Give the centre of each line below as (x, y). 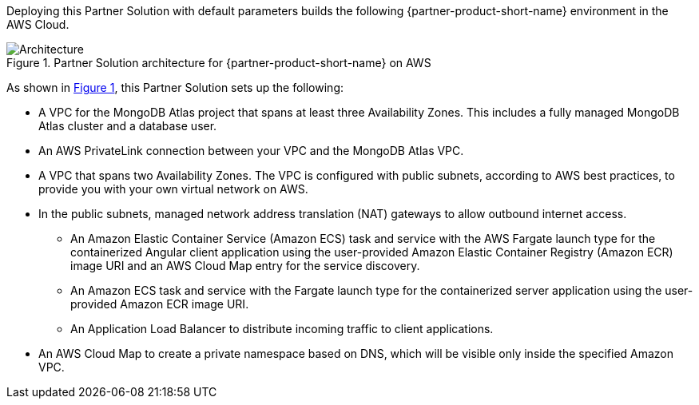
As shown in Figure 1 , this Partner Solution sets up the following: (175, 87)
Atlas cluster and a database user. (128, 126)
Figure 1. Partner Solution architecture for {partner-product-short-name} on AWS (219, 63)
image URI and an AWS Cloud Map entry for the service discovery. (245, 266)
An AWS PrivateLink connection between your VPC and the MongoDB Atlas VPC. (251, 151)
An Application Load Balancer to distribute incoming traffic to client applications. (282, 329)
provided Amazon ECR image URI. (160, 304)
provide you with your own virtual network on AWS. (173, 189)
